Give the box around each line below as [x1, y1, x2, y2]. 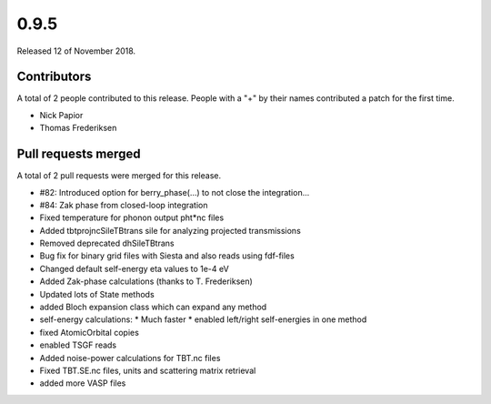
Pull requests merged [16, 146, 141, 162]
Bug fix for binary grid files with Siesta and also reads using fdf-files [39, 250, 295, 261]
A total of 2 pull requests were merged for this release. [16, 170, 222, 181]
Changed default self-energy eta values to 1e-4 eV [39, 263, 229, 274]
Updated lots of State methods [39, 288, 155, 299]
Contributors [16, 69, 92, 85]
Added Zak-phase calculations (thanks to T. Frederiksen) [39, 276, 254, 287]
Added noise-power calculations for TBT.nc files [39, 352, 221, 363]
